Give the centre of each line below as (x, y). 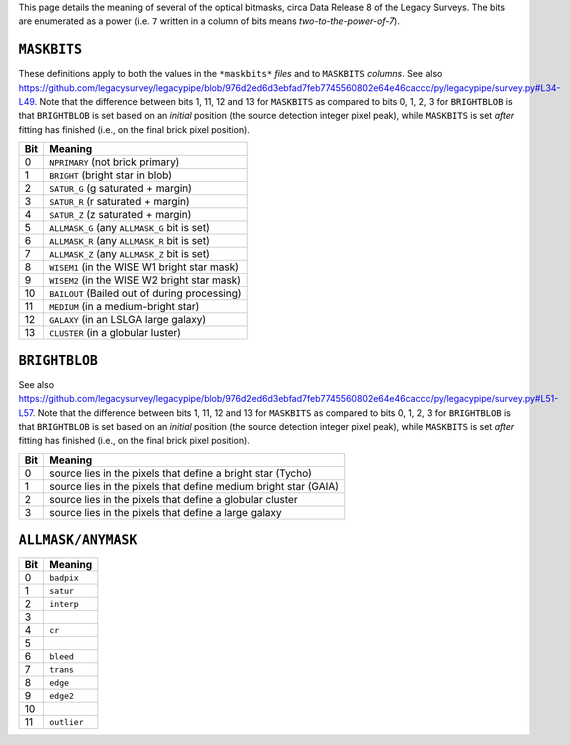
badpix (63, 577)
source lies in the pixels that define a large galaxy (165, 512)
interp (63, 603)
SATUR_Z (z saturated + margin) (120, 215)
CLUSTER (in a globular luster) (115, 333)
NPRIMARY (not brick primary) (114, 162)
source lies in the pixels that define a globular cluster (173, 499)
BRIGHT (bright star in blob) (110, 175)
